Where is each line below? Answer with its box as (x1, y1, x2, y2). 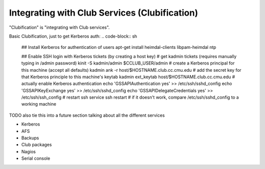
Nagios (21, 148, 36, 154)
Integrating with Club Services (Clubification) (9, 7, 198, 18)
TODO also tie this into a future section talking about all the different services (9, 112, 165, 118)
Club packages (21, 142, 52, 148)
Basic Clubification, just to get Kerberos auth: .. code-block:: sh (9, 33, 137, 39)
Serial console (21, 155, 51, 161)
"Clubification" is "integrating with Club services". (9, 24, 110, 30)
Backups (21, 135, 39, 141)
